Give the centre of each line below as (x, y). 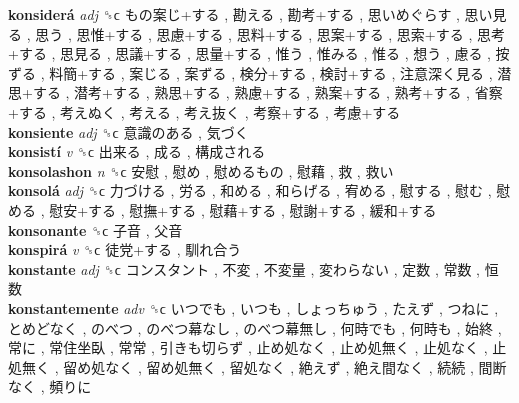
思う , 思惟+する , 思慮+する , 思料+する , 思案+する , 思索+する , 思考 (270, 33)
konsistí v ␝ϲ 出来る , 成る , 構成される (137, 151)
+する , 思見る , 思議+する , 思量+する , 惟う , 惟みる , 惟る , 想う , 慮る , (249, 53)
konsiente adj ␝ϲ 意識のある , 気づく (128, 131)
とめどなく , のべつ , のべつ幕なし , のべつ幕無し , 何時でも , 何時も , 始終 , (255, 327)
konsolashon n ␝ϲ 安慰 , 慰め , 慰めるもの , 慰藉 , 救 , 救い (201, 170)
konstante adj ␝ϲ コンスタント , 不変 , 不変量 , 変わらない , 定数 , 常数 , (244, 268)
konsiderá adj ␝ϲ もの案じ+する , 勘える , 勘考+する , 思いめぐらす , (234, 14)
